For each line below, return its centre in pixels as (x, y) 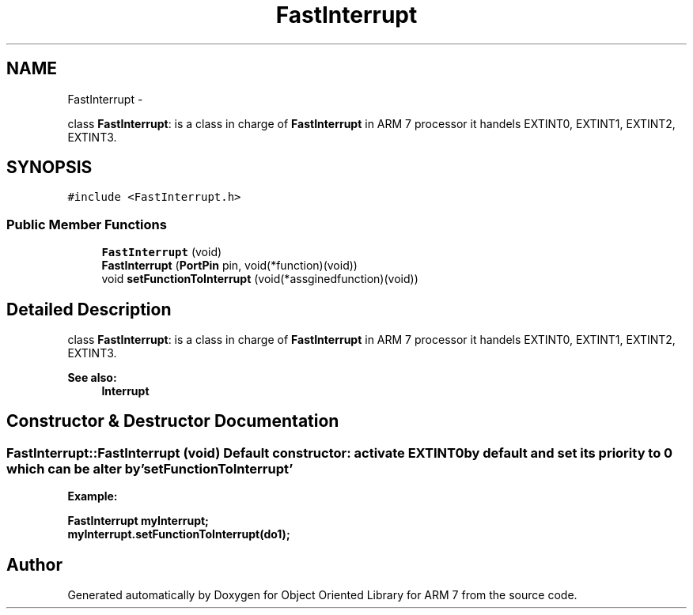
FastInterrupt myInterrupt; (138, 521)
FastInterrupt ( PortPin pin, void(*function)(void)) (229, 266)
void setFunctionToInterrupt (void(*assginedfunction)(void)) (260, 279)
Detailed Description (89, 309)
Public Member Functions (87, 224)
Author (34, 564)
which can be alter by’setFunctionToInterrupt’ (150, 468)
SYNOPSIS (49, 168)
